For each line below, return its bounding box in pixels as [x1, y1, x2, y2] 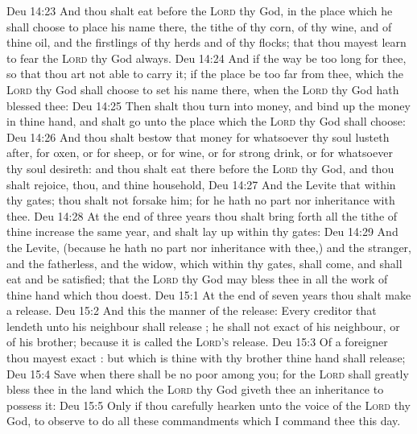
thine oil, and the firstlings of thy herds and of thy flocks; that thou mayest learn [6, 34, 407, 51]
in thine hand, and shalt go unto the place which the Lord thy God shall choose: [6, 113, 406, 130]
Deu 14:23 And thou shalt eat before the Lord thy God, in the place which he [6, 2, 393, 19]
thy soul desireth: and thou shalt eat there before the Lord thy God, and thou [6, 159, 394, 176]
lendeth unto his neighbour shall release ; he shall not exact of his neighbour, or [6, 317, 400, 334]
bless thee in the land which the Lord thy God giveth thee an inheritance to [6, 381, 384, 398]
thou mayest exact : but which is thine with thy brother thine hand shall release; [6, 349, 406, 366]
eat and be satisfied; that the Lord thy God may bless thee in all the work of [6, 271, 388, 287]
